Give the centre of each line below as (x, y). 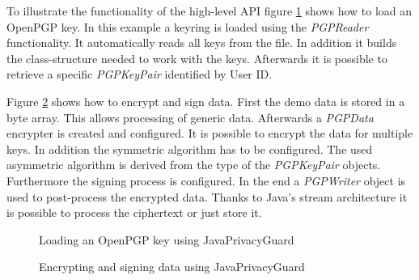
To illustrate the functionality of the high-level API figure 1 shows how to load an (209, 11)
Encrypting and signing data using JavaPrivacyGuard (172, 267)
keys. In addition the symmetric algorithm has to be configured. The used (190, 148)
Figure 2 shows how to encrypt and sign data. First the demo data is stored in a (206, 101)
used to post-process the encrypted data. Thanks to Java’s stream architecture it (207, 196)
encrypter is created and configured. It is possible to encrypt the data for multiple (210, 133)
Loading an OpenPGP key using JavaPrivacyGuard (167, 239)
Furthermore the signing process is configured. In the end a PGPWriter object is (206, 180)
